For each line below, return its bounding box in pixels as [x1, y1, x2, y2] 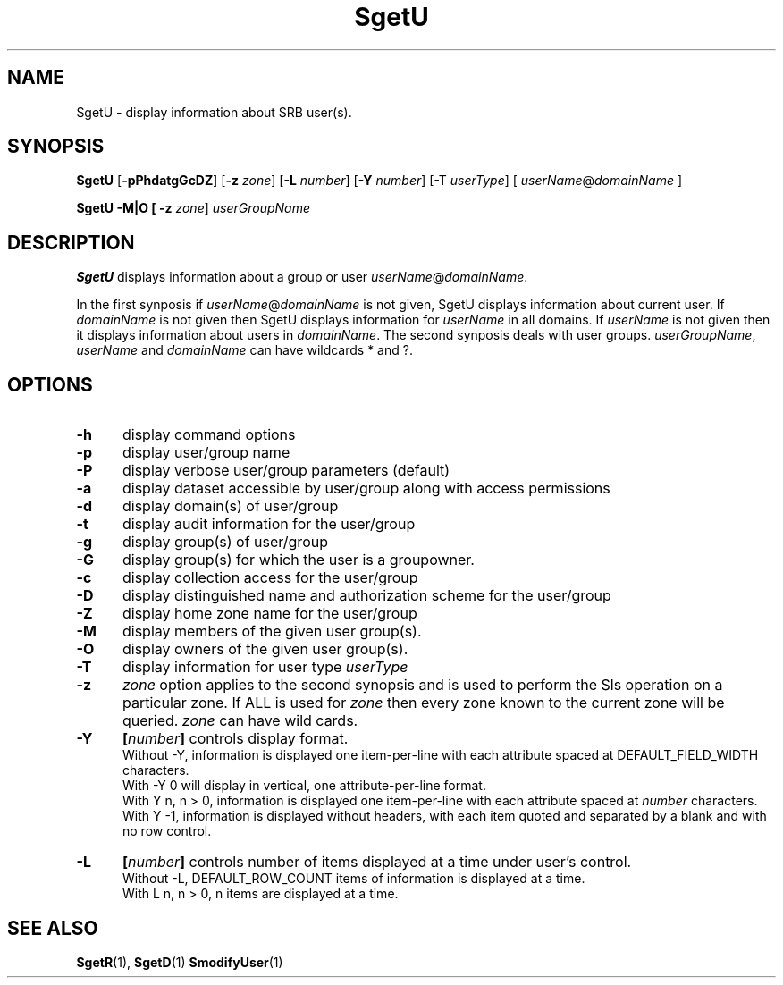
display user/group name [122, 443, 290, 462]
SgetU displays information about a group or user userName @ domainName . [76, 269, 528, 285]
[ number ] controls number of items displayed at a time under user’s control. [122, 853, 632, 871]
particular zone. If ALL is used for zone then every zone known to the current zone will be [122, 694, 725, 712]
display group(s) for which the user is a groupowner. [122, 551, 475, 569]
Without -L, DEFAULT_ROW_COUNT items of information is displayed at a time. [122, 871, 585, 887]
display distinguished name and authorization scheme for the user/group [122, 586, 611, 605]
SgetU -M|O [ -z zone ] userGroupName [76, 200, 310, 216]
